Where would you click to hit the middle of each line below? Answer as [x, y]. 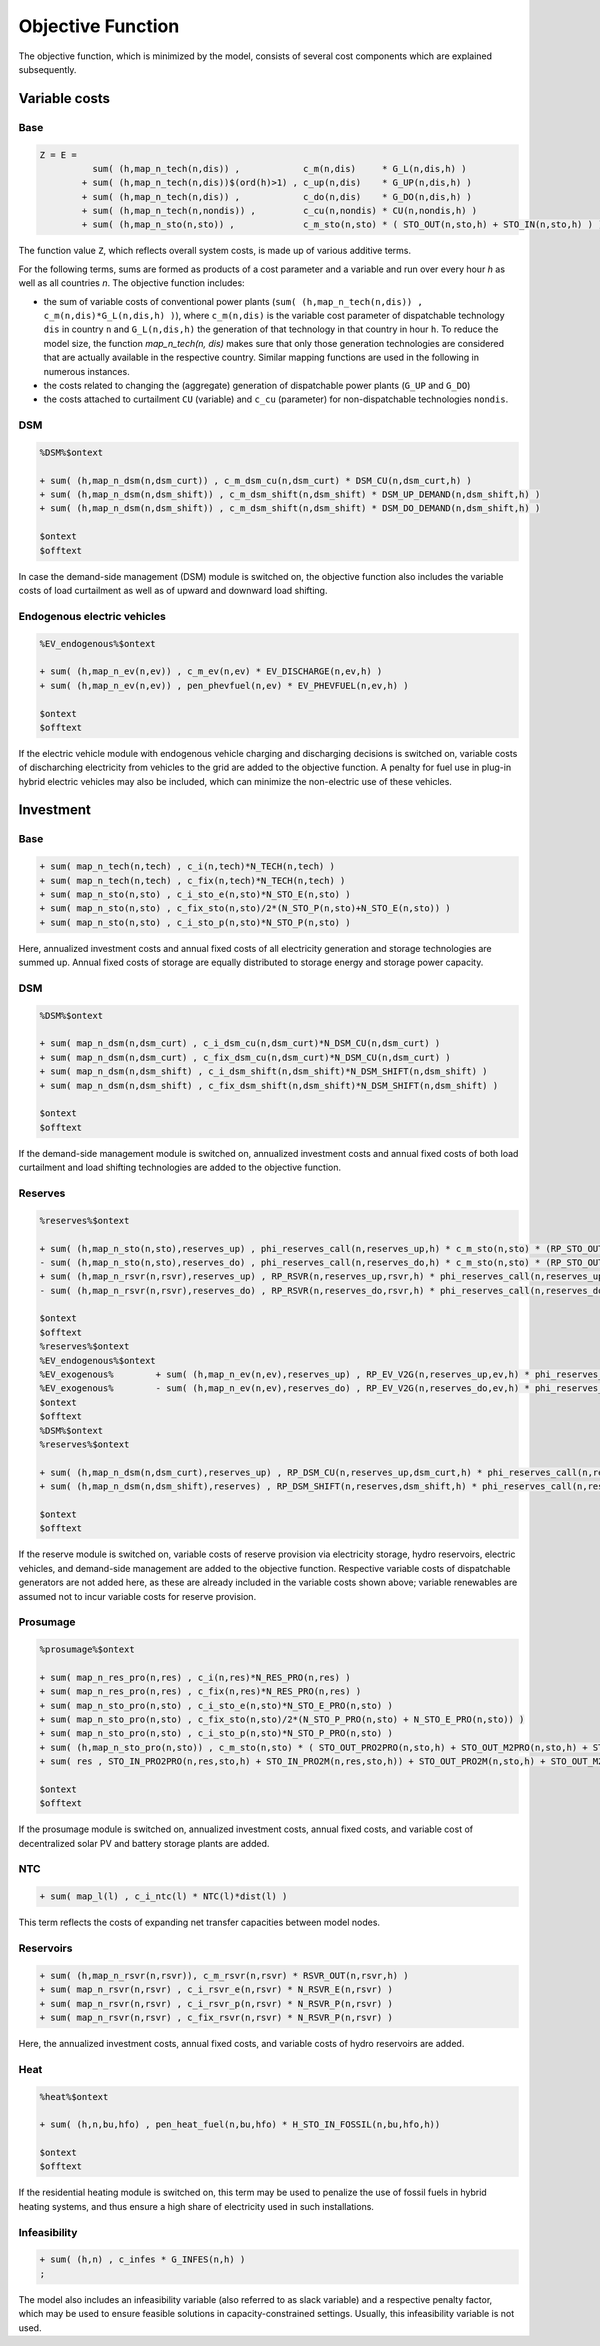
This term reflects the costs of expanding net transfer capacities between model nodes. [199, 1922]
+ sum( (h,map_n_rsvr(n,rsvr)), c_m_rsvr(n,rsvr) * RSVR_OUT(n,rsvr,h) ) [224, 1975]
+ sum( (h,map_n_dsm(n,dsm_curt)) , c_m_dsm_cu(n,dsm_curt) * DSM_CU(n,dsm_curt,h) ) [255, 480]
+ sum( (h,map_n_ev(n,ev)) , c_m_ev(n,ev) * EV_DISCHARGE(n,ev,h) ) [211, 671]
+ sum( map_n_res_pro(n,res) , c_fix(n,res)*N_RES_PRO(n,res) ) [200, 1691]
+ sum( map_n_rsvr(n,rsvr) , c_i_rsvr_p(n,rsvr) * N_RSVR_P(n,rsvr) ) [216, 2003]
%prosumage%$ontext [87, 1649]
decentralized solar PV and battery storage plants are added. [144, 1843]
